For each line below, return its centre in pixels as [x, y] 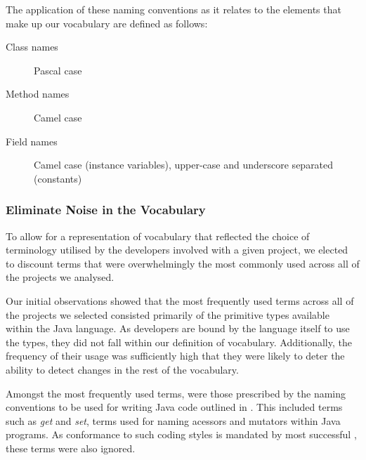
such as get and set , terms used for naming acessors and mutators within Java [173, 420]
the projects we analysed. [60, 277]
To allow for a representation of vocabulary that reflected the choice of [158, 236]
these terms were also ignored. [71, 448]
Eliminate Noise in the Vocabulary [106, 210]
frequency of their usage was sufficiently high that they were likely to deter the [175, 356]
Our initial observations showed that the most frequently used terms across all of [180, 300]
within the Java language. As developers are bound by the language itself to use [178, 328]
